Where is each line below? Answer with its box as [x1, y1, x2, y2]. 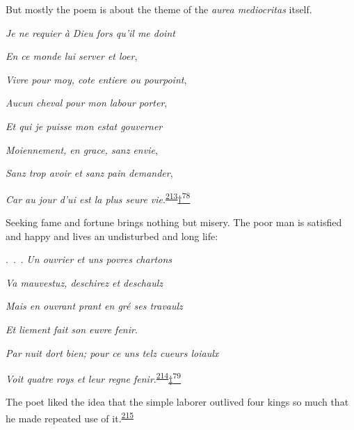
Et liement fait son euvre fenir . [6, 321, 138, 336]
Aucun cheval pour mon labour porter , [6, 95, 168, 110]
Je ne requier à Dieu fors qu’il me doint [6, 25, 175, 40]
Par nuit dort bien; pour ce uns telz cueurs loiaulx [6, 345, 219, 360]
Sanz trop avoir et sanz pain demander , [6, 166, 173, 180]
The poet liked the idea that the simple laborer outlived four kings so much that [6, 395, 349, 409]
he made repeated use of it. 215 [6, 409, 134, 425]
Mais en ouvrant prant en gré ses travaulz [6, 298, 183, 313]
